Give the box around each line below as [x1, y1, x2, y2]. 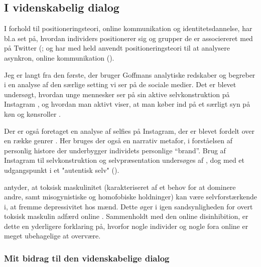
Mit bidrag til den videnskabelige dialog [4, 252, 170, 264]
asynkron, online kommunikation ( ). [4, 52, 114, 63]
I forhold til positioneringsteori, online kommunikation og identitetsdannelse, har [4, 23, 252, 34]
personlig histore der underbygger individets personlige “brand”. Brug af [4, 145, 226, 155]
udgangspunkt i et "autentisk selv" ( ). [4, 164, 119, 175]
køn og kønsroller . [4, 108, 61, 119]
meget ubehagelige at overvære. [4, 230, 101, 241]
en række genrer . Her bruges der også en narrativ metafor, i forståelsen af [4, 135, 232, 146]
